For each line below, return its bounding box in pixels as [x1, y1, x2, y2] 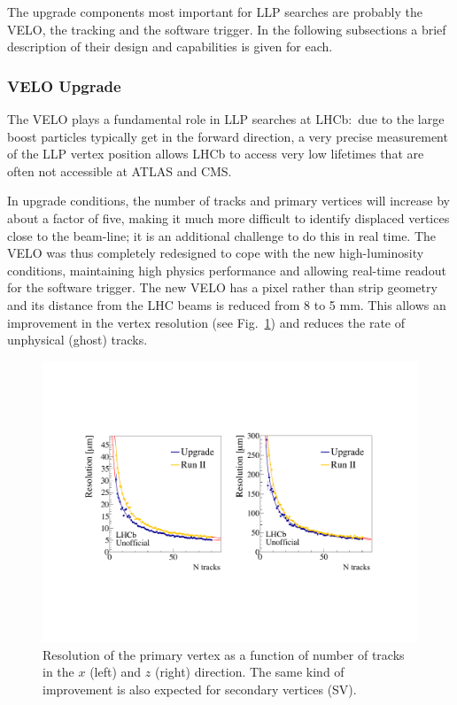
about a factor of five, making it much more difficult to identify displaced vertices [7, 208, 450, 227]
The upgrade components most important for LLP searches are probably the [7, 3, 422, 20]
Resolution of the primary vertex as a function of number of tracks [43, 645, 405, 663]
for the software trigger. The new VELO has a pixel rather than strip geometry [7, 278, 438, 297]
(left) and [89, 662, 142, 681]
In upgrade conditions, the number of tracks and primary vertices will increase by [7, 191, 450, 210]
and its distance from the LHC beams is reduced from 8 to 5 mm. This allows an [7, 295, 446, 314]
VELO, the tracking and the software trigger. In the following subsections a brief [7, 19, 446, 38]
